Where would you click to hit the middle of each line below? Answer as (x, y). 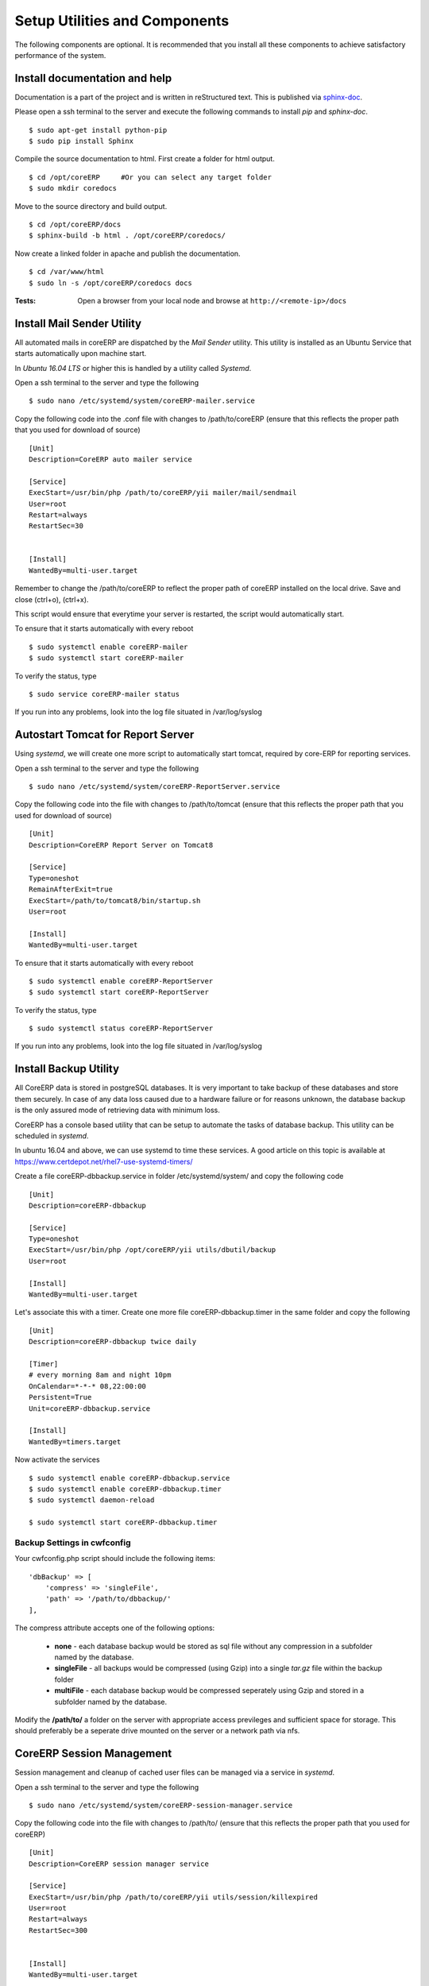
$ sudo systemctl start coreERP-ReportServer (119, 992)
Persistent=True (60, 1397)
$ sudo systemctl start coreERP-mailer (106, 658)
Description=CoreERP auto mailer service (110, 459)
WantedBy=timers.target (75, 1441)
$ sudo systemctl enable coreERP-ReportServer (121, 981)
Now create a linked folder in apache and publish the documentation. (128, 253)
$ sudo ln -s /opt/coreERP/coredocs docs (110, 283)
